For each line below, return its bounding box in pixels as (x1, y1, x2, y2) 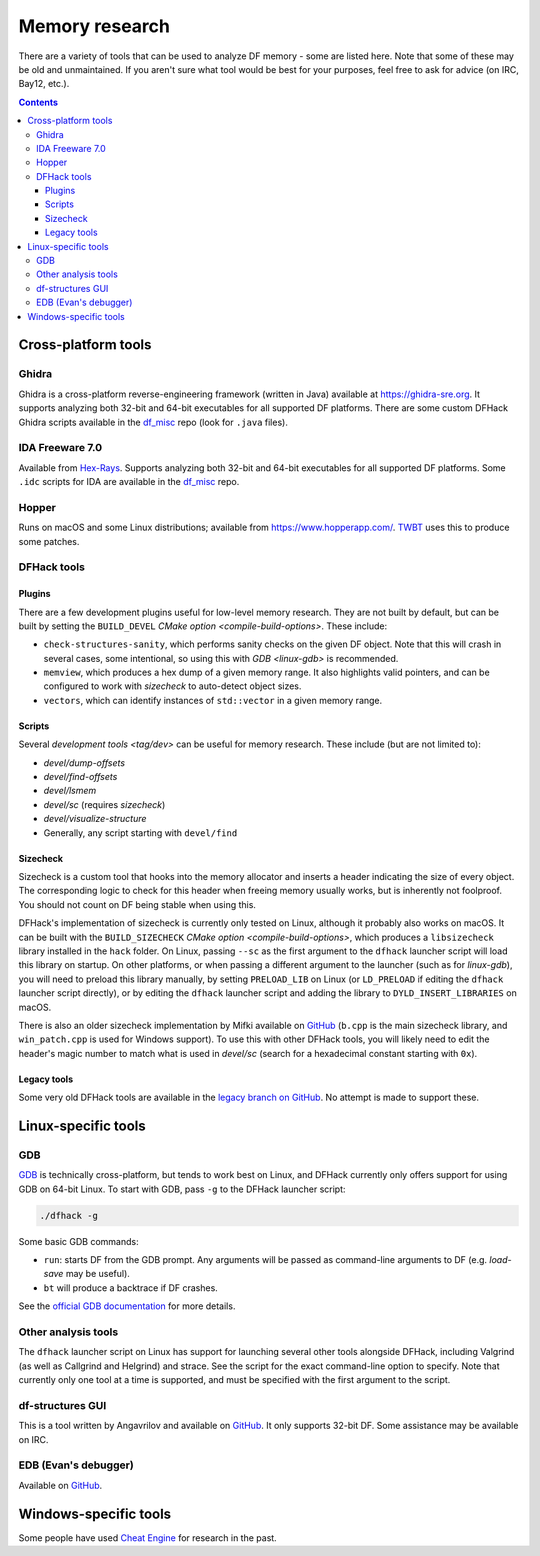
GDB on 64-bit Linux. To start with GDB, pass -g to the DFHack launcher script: (18, 1183, 346, 1195)
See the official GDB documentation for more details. (18, 1300, 236, 1312)
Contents (18, 96, 59, 108)
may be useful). (65, 1268, 130, 1280)
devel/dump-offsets (43, 756, 125, 769)
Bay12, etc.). (18, 78, 70, 90)
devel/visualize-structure (43, 813, 147, 825)
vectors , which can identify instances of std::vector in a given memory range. (43, 694, 383, 706)
